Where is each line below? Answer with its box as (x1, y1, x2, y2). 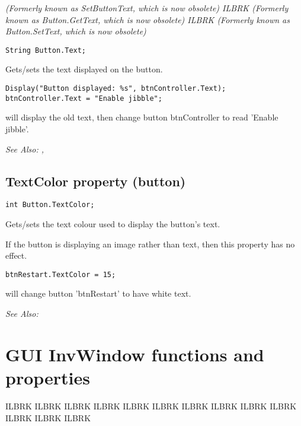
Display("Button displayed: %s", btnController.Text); (5, 84, 226, 93)
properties (5, 365, 90, 389)
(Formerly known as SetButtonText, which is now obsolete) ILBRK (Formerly (5, 2, 289, 14)
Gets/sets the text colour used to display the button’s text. (5, 217, 220, 230)
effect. (5, 249, 27, 262)
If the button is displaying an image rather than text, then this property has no (5, 237, 295, 250)
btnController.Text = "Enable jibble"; (5, 94, 162, 103)
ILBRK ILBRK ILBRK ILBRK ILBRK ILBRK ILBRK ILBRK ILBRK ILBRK (5, 399, 297, 412)
